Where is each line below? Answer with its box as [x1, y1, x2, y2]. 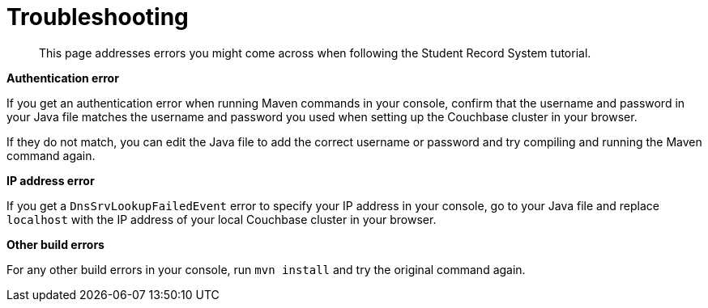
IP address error [6, 173, 95, 188]
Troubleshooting [6, 3, 189, 31]
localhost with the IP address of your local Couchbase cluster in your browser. [6, 212, 437, 226]
